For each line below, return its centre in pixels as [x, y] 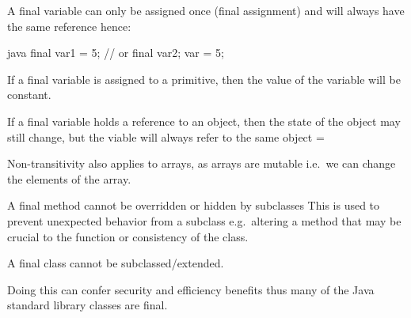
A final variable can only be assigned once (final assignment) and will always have [206, 10]
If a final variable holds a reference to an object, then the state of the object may [204, 121]
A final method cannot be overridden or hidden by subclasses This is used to [194, 205]
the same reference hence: [69, 26]
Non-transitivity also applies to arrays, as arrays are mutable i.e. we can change [202, 163]
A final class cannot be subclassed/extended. [116, 263]
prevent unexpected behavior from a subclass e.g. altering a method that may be [204, 220]
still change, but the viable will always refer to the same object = [166, 136]
